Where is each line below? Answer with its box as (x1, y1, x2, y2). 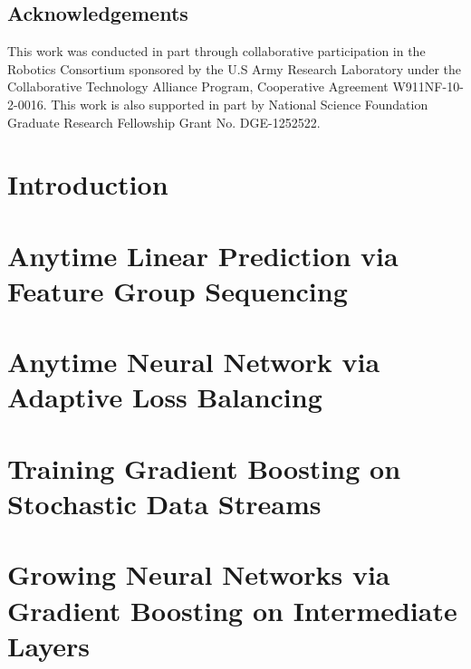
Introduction (7, 166, 168, 203)
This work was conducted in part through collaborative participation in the (7, 42, 426, 61)
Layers (7, 626, 90, 664)
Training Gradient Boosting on (7, 449, 401, 486)
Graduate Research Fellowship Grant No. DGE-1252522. (7, 112, 321, 131)
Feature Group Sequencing (7, 272, 348, 309)
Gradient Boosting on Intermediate (7, 591, 457, 628)
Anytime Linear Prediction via (7, 236, 399, 273)
